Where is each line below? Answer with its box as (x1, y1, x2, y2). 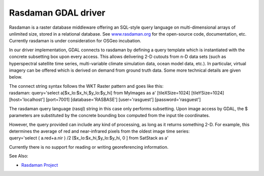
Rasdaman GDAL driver (9, 7, 106, 18)
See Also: (9, 153, 29, 159)
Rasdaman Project (21, 162, 58, 168)
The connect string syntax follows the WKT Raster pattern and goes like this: (9, 83, 164, 89)
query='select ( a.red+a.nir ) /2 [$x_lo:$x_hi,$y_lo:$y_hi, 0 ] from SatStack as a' (9, 135, 169, 141)
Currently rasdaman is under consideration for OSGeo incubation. (9, 38, 141, 44)
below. (9, 74, 22, 80)
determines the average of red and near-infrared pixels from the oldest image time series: (9, 128, 190, 134)
